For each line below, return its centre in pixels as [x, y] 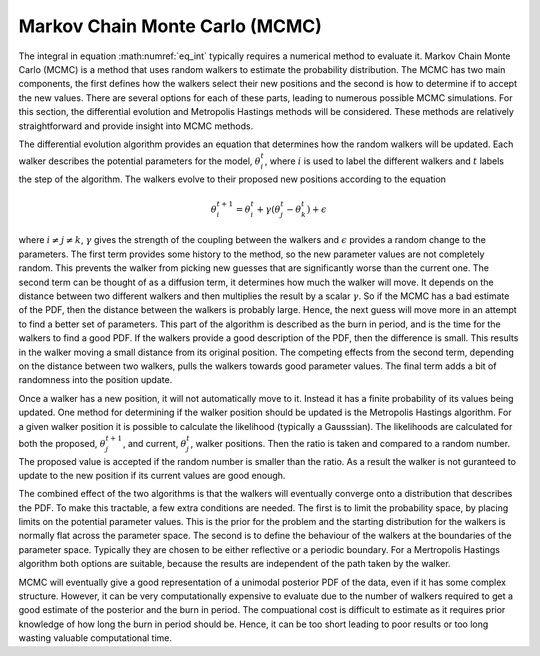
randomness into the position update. [95, 380]
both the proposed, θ [62, 443]
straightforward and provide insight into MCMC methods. [136, 126]
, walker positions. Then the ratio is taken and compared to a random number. [350, 443]
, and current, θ [154, 443]
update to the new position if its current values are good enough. [152, 475]
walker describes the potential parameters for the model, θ [140, 161]
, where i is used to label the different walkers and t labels [384, 161]
